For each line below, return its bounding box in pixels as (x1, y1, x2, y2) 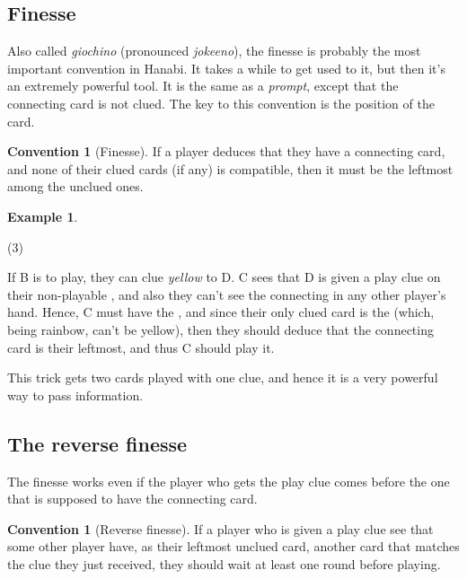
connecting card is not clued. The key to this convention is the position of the (7, 93, 435, 112)
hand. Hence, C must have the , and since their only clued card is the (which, (7, 303, 435, 321)
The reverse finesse (7, 429, 188, 457)
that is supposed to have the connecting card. (7, 489, 258, 508)
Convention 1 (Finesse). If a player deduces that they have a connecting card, (7, 142, 445, 161)
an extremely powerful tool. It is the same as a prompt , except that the (7, 76, 399, 95)
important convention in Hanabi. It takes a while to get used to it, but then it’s (7, 58, 445, 77)
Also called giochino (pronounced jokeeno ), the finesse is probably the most (7, 41, 421, 60)
